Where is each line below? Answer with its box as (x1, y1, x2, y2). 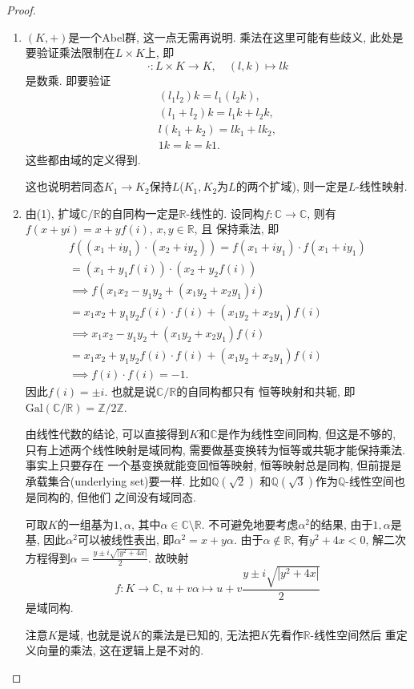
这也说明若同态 (25, 178, 104, 195)
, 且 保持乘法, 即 (194, 220, 279, 237)
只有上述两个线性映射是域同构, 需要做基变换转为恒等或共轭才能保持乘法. (25, 441, 406, 457)
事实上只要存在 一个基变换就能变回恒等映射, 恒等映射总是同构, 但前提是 (25, 457, 402, 473)
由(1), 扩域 (25, 204, 81, 221)
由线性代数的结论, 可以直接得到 (25, 425, 190, 442)
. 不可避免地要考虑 (201, 515, 299, 532)
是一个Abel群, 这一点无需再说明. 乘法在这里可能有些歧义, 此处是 (68, 28, 404, 45)
